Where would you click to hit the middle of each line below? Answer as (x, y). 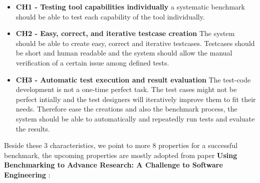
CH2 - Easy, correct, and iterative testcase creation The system (125, 33)
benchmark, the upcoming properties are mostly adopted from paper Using (121, 155)
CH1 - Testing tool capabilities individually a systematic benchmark (130, 6)
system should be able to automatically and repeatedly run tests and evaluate (135, 118)
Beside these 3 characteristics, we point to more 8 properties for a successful (121, 145)
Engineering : (27, 174)
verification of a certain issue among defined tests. (92, 62)
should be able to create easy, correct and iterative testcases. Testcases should (135, 43)
